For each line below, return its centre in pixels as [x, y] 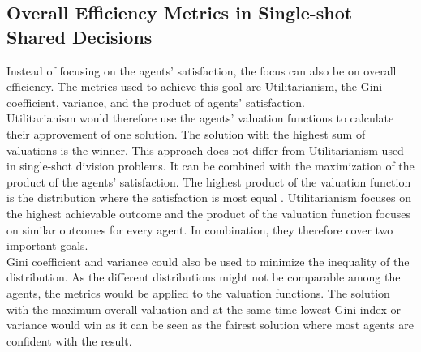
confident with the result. [69, 340]
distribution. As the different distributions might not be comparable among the [204, 277]
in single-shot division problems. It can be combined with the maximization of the [210, 166]
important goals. [47, 245]
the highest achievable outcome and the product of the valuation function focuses [209, 213]
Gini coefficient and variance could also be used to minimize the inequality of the [208, 261]
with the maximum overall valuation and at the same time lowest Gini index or [204, 309]
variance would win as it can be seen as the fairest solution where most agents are [210, 325]
